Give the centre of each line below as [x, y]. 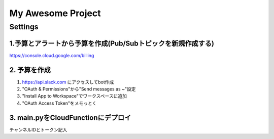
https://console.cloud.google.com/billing [52, 55]
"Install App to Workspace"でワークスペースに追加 [74, 96]
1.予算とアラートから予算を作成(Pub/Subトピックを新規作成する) [112, 43]
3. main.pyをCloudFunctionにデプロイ [70, 118]
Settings [24, 27]
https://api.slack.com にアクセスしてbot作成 [68, 82]
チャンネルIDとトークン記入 [38, 129]
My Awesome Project [55, 13]
